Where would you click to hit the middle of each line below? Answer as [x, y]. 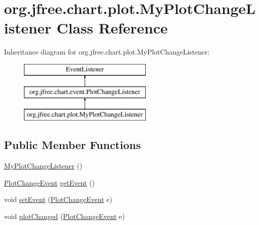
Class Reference [112, 28]
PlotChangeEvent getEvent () [49, 182]
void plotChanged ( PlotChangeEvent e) [64, 216]
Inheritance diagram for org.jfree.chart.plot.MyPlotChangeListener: [107, 52]
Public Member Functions [72, 145]
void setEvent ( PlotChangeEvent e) [58, 199]
